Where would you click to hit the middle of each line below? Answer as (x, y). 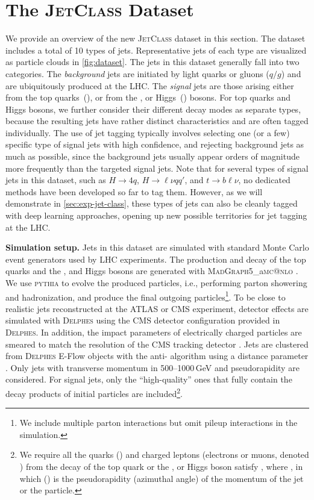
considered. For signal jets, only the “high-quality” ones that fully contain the (149, 379)
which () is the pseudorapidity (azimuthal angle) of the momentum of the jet (162, 478)
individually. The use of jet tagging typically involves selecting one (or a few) (148, 132)
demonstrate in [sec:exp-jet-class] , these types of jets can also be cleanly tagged (152, 203)
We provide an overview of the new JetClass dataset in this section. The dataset (155, 38)
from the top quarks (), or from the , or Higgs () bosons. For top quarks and (148, 97)
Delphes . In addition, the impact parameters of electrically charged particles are (154, 332)
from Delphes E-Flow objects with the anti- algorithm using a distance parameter (157, 356)
